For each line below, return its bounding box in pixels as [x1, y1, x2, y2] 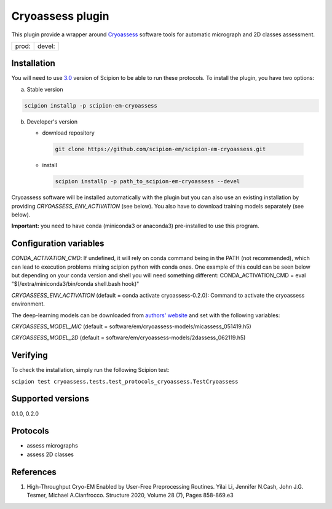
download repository [42, 129, 95, 136]
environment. [11, 300, 45, 307]
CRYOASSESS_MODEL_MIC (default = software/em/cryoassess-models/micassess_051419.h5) [11, 323, 251, 330]
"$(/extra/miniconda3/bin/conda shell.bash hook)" [11, 280, 140, 288]
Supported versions [11, 393, 89, 404]
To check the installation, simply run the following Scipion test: [11, 366, 170, 374]
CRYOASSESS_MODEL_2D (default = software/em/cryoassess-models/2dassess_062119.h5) [11, 334, 246, 341]
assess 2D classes [26, 451, 74, 458]
